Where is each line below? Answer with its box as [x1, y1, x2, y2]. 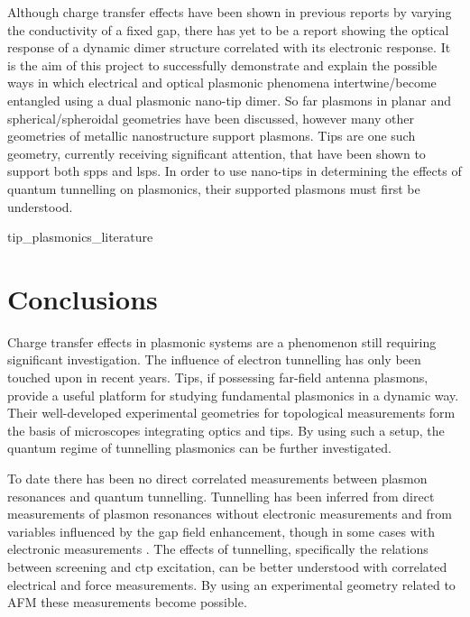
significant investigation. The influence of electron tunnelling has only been [7, 350, 421, 369]
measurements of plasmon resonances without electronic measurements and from [7, 504, 453, 523]
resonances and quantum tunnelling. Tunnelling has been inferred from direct [7, 486, 435, 505]
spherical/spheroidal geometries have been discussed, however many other [7, 108, 414, 127]
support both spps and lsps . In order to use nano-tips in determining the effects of [7, 161, 462, 180]
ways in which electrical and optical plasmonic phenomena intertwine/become [7, 73, 437, 92]
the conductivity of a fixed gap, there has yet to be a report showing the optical [7, 20, 449, 39]
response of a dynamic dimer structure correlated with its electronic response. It [7, 38, 451, 57]
